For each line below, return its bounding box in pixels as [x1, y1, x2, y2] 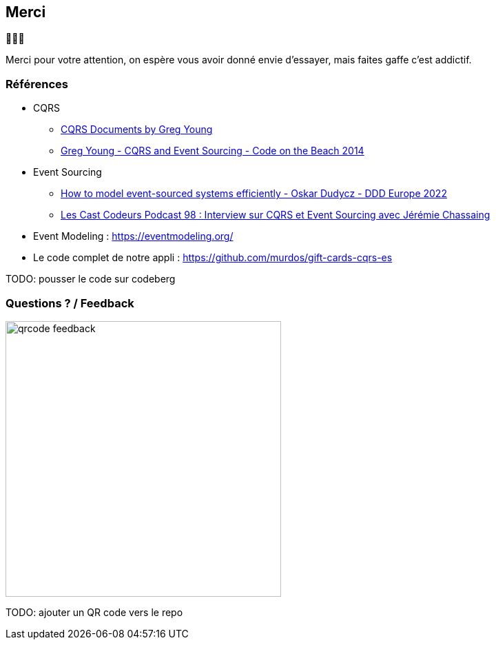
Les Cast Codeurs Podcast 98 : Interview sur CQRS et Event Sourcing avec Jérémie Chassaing [61, 209, 490, 221]
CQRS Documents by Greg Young [61, 123, 213, 136]
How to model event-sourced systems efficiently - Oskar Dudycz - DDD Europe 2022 [61, 187, 447, 200]
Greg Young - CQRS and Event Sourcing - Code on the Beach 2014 [61, 145, 364, 157]
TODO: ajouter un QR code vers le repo [6, 606, 183, 618]
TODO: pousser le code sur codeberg [6, 273, 176, 285]
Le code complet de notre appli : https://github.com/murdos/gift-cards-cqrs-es [33, 252, 393, 264]
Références [6, 76, 68, 91]
